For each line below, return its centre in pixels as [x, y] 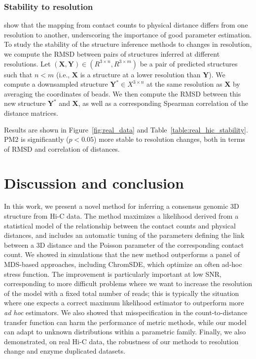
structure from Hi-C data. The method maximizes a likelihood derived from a [121, 216]
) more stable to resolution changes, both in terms [169, 139]
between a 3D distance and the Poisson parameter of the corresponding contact [124, 245]
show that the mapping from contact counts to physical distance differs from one [126, 25]
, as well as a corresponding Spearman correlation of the [163, 103]
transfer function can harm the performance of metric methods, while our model [125, 322]
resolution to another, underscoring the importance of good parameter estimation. [128, 34]
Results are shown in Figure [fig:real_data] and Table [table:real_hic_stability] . [126, 129]
